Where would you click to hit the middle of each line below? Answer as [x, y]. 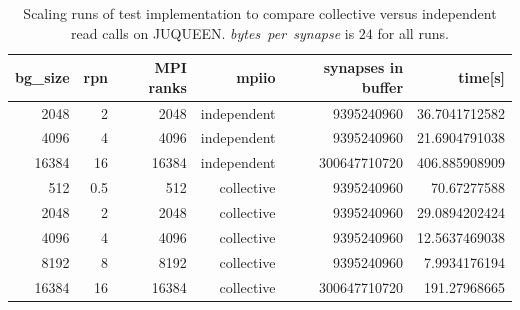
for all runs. [413, 32]
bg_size [42, 76]
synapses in [363, 67]
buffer [382, 86]
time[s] [481, 76]
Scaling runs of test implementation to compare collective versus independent [260, 13]
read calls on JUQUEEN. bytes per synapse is [213, 32]
